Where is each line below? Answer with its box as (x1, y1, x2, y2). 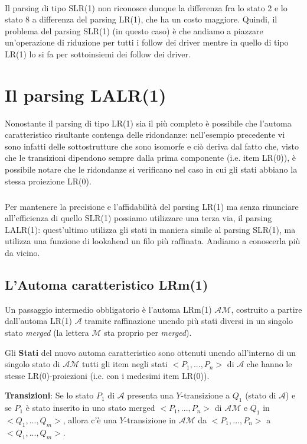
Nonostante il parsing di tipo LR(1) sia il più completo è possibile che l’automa (5, 116, 292, 129)
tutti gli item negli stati (81, 358, 168, 370)
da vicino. (5, 247, 40, 258)
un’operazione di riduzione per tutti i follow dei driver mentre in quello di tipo (5, 36, 289, 48)
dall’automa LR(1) (5, 315, 72, 327)
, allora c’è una (63, 413, 117, 426)
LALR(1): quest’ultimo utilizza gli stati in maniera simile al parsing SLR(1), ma (5, 223, 296, 235)
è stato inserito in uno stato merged (25, 401, 155, 414)
